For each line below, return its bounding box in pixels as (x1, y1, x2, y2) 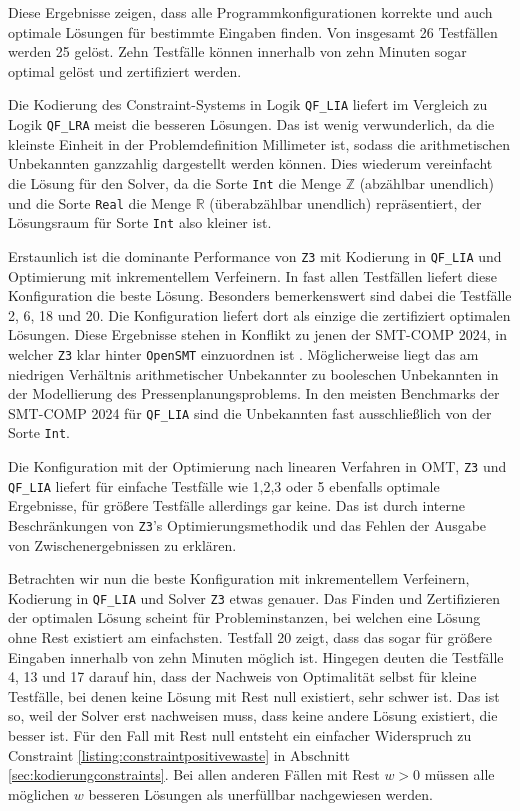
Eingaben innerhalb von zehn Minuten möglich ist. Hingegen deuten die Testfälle (8, 646, 504, 667)
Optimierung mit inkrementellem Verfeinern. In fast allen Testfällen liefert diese (8, 265, 497, 286)
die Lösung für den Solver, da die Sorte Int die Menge (8, 172, 342, 193)
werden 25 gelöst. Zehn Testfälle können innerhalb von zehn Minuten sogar (8, 41, 467, 62)
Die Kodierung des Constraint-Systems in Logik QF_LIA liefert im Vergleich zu (8, 94, 488, 115)
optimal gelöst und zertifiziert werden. (8, 60, 242, 81)
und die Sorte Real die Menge (8, 192, 192, 213)
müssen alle (424, 764, 495, 785)
